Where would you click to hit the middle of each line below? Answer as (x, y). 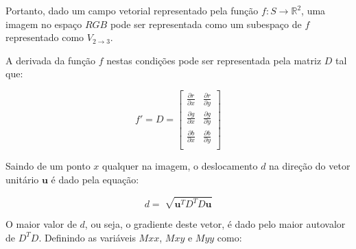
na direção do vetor (310, 166)
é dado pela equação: (95, 179)
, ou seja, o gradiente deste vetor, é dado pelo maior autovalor (215, 224)
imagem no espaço (44, 24)
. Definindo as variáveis (87, 237)
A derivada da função (51, 60)
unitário (22, 179)
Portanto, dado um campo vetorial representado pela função (132, 10)
